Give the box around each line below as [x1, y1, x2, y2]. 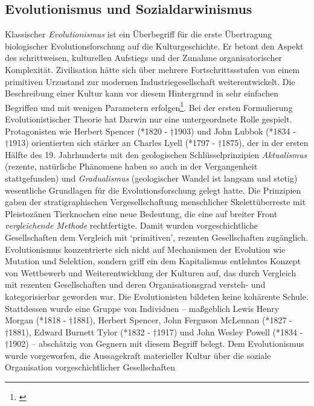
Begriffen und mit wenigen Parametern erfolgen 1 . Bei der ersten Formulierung [5, 99, 293, 113]
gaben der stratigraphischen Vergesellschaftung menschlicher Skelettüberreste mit [5, 195, 306, 208]
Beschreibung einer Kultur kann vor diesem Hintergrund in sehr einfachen [5, 87, 279, 100]
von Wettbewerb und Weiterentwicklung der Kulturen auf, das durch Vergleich [5, 266, 296, 279]
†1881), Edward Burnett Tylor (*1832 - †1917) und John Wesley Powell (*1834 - [5, 325, 303, 338]
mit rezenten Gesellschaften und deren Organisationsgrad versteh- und [5, 278, 266, 291]
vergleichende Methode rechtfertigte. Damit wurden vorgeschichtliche [5, 219, 258, 232]
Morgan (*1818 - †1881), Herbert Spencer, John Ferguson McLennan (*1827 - [5, 314, 292, 326]
